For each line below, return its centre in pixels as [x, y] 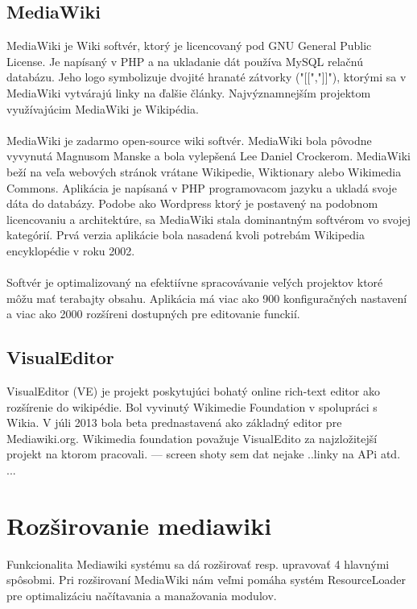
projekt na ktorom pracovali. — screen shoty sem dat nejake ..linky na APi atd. [204, 454]
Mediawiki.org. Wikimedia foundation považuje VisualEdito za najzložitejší [192, 438]
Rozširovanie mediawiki [139, 525]
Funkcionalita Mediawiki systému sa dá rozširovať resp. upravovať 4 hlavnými [198, 563]
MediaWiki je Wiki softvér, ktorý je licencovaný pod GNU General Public [189, 46]
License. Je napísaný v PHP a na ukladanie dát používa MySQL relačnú [185, 61]
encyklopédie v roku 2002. [71, 250]
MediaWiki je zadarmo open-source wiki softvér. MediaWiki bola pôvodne [189, 140]
